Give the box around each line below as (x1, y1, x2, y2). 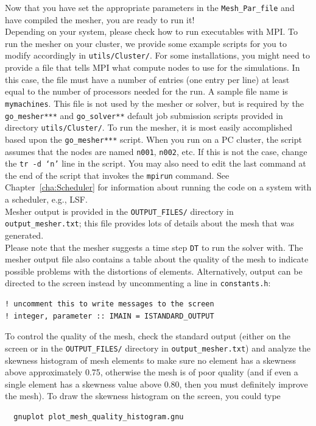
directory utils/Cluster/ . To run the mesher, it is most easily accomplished (5, 121, 293, 134)
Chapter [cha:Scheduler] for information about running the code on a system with (5, 181, 312, 193)
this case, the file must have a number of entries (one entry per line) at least (5, 73, 290, 85)
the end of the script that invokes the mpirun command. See (5, 168, 230, 181)
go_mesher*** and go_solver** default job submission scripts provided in (5, 109, 283, 121)
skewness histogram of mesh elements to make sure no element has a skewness (5, 353, 296, 366)
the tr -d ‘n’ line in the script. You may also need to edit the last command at (5, 157, 306, 170)
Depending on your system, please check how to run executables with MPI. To (5, 25, 298, 38)
